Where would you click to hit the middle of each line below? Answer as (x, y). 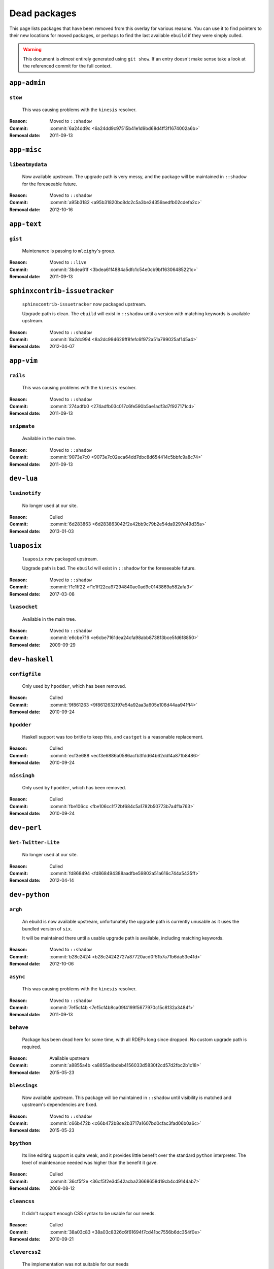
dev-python (30, 895)
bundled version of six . (47, 928)
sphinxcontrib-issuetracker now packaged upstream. (84, 304)
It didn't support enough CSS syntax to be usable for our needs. (89, 1213)
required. (32, 1047)
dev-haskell (32, 659)
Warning (32, 49)
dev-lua (24, 479)
